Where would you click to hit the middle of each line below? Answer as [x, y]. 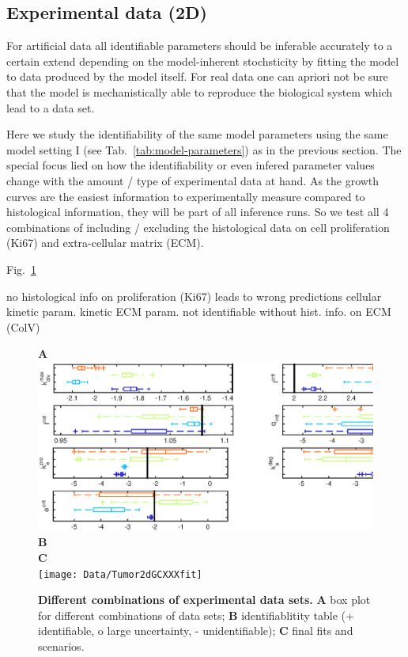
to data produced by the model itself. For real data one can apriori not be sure [197, 76]
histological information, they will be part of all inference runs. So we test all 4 [198, 212]
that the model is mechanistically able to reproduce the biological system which [200, 91]
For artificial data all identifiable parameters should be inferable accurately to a [200, 46]
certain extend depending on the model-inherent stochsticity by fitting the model [203, 61]
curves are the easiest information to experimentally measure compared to [186, 196]
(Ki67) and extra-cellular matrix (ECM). [105, 243]
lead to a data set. [51, 107]
